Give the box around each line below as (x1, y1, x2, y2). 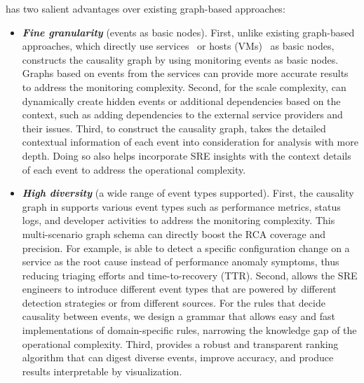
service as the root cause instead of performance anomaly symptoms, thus (22, 254, 339, 269)
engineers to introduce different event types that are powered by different (22, 281, 337, 296)
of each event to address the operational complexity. (22, 162, 246, 176)
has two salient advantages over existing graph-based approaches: (6, 1, 285, 15)
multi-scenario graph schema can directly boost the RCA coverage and (22, 226, 326, 241)
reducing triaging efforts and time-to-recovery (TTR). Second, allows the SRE (22, 267, 358, 282)
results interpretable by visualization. (22, 363, 182, 378)
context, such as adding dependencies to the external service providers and (22, 107, 343, 122)
